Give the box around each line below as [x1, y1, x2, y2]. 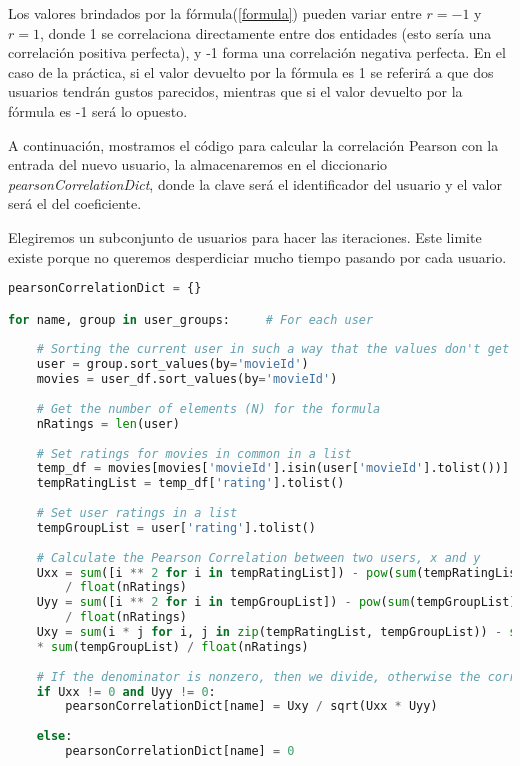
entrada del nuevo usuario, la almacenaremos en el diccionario [8, 154, 388, 175]
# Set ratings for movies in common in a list [36, 446, 352, 461]
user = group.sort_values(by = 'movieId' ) [36, 357, 309, 372]
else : [36, 729, 73, 744]
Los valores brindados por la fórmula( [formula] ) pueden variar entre [8, 3, 422, 23]
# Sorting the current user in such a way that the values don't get [36, 342, 510, 357]
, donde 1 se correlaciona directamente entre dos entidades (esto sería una [39, 22, 492, 43]
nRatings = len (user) [36, 416, 180, 431]
